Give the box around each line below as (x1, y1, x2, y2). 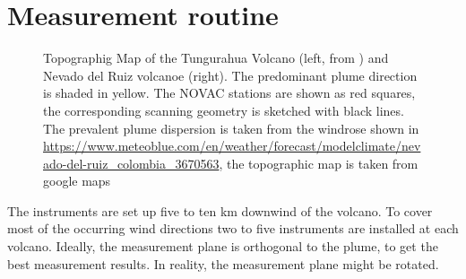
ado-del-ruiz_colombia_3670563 (43, 153, 220, 172)
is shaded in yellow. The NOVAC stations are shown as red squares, (43, 83, 416, 102)
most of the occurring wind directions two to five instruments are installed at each (7, 219, 459, 238)
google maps (43, 171, 111, 190)
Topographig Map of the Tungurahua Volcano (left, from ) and (43, 48, 389, 67)
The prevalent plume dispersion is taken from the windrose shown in (43, 118, 419, 137)
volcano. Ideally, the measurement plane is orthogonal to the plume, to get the (7, 237, 438, 256)
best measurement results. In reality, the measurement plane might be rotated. (7, 254, 439, 273)
